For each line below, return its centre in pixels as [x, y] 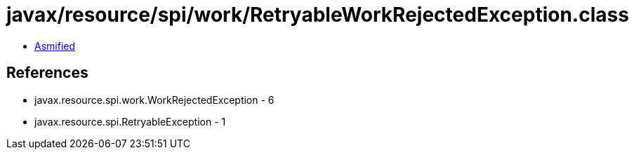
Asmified [55, 46]
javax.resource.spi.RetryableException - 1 [130, 121]
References [47, 73]
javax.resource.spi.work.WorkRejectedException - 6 [154, 100]
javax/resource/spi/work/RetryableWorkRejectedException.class [318, 15]
